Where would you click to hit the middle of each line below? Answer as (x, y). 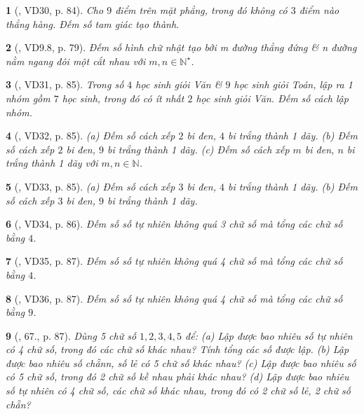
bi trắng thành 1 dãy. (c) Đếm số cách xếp (198, 149)
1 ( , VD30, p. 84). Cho (55, 10)
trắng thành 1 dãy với (52, 163)
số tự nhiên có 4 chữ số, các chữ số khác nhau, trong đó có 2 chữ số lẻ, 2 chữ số (178, 391)
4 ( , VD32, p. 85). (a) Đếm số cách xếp (90, 136)
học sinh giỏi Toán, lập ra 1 (293, 84)
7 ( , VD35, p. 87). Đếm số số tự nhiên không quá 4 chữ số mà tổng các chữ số (174, 261)
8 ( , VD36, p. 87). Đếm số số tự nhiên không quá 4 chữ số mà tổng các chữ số (174, 298)
